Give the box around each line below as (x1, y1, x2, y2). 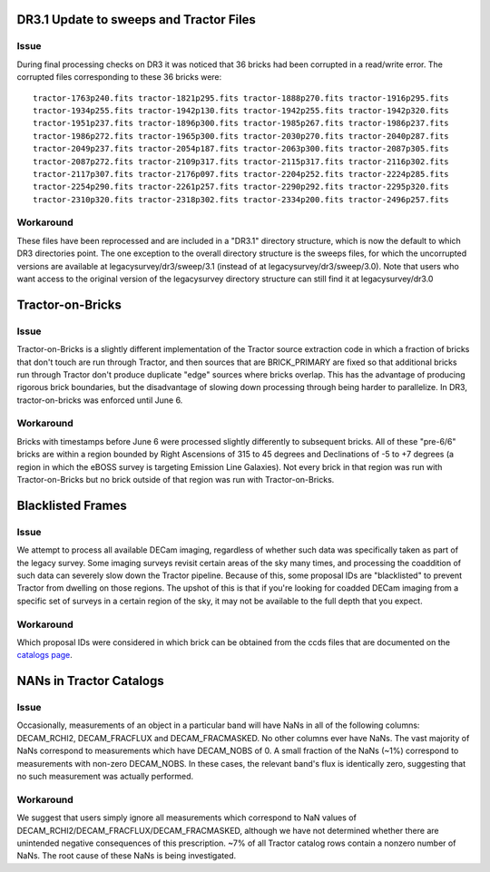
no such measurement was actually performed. (16, 770, 194, 781)
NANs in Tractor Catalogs (16, 673, 165, 689)
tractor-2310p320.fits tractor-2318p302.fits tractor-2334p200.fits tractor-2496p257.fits (33, 194, 449, 204)
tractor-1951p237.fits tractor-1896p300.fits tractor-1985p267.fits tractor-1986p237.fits (33, 118, 449, 129)
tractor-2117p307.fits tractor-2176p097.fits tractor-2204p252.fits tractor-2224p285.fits (33, 169, 449, 179)
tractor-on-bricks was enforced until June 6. (16, 395, 183, 406)
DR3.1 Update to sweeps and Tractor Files (16, 12, 256, 27)
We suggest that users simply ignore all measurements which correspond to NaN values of (16, 812, 358, 823)
